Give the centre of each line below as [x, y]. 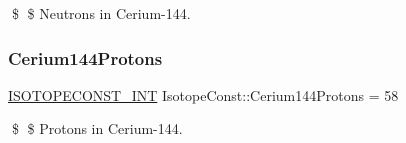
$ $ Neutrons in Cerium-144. [101, 13]
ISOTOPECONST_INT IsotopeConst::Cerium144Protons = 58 [203, 94]
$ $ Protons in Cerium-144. [97, 128]
